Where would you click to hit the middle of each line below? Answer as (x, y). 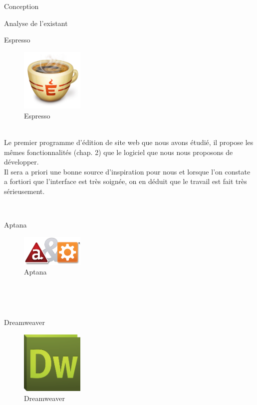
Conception (21, 6)
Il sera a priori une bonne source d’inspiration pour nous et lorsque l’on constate (127, 171)
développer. (21, 162)
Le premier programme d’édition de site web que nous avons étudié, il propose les (129, 142)
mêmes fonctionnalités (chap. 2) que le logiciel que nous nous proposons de (119, 152)
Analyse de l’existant (36, 23)
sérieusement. (24, 191)
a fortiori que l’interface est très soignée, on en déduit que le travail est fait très (126, 181)
